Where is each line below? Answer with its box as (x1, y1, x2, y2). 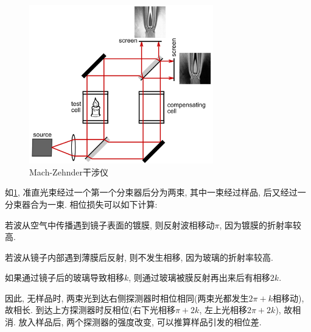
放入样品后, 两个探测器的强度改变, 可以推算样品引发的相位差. (18, 316, 262, 328)
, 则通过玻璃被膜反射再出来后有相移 (128, 271, 270, 284)
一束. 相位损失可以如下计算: (47, 197, 158, 210)
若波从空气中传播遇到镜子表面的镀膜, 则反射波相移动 (5, 218, 215, 231)
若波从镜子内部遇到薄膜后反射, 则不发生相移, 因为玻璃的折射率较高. (5, 250, 273, 263)
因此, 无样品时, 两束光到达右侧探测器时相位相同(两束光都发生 (5, 291, 249, 304)
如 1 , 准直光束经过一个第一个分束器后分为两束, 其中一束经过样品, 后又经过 (5, 186, 298, 199)
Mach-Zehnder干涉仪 (29, 165, 108, 178)
